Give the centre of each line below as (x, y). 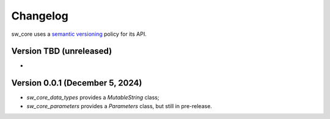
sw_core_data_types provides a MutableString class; (93, 98)
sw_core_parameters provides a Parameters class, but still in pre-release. (119, 106)
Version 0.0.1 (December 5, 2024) (77, 83)
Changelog (40, 16)
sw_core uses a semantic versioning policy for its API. (79, 34)
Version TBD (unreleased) (62, 51)
